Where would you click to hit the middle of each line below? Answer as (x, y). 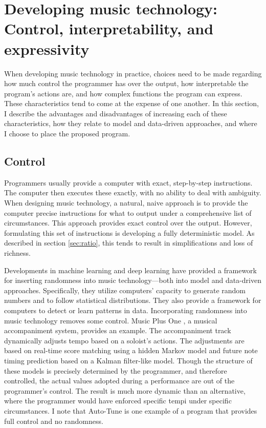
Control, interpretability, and (109, 28)
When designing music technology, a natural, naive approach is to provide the (126, 203)
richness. (17, 253)
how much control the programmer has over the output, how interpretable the (126, 83)
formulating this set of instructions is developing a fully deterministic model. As (129, 232)
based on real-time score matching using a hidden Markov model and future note (131, 350)
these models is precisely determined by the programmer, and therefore (116, 370)
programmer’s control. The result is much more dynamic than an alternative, (125, 390)
